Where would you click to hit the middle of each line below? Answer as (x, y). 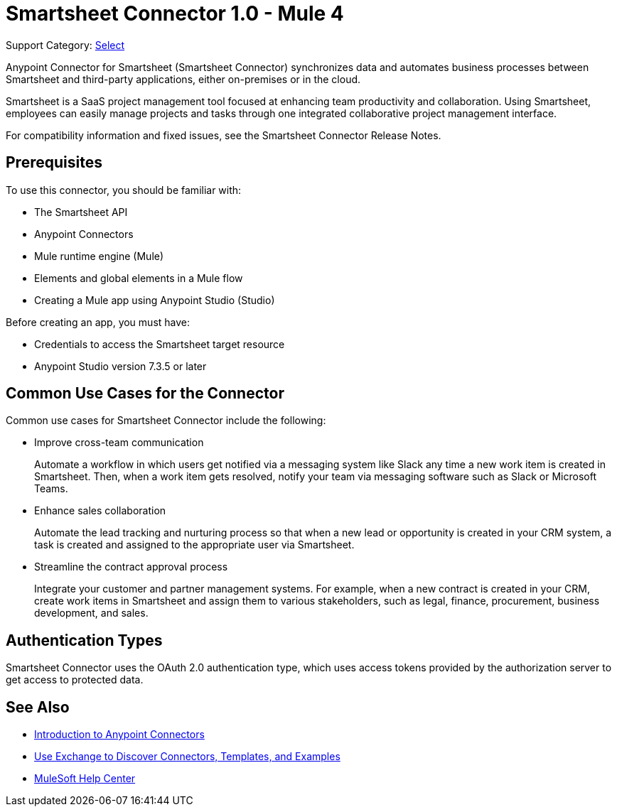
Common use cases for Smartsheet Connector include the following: (166, 421)
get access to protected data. (75, 680)
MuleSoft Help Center (85, 779)
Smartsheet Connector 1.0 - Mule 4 (175, 13)
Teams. (51, 489)
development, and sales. (91, 613)
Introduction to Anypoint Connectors (119, 735)
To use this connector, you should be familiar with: (124, 190)
